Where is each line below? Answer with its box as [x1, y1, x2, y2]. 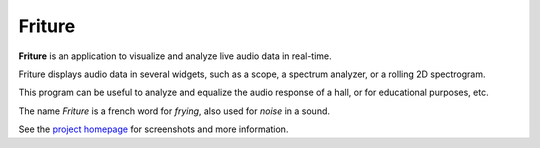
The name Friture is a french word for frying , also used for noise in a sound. [18, 105, 330, 117]
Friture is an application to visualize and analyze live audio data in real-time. [18, 50, 332, 62]
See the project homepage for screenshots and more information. [18, 123, 289, 135]
